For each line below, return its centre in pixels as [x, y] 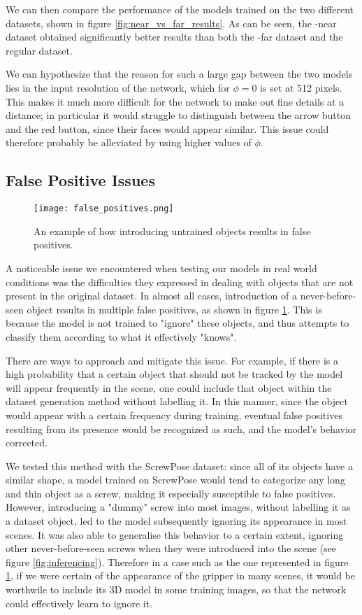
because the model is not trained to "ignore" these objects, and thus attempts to [178, 323]
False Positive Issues [80, 180]
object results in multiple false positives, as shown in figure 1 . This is [174, 309]
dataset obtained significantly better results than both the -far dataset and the [174, 37]
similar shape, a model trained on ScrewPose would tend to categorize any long [175, 480]
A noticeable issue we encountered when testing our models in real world [161, 268]
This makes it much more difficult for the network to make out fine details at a [175, 101]
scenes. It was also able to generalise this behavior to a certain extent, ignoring [175, 534]
